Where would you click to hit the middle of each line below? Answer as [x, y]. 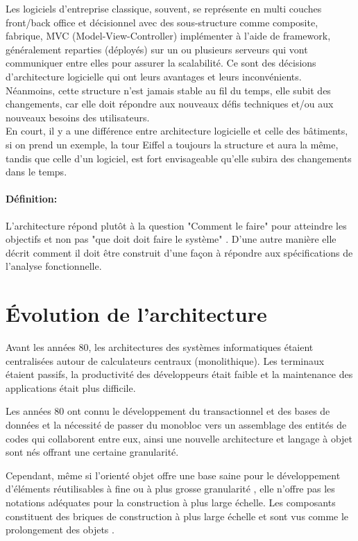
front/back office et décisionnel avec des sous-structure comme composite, [162, 22]
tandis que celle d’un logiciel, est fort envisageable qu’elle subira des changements [179, 158]
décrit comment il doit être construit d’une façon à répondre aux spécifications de [179, 252]
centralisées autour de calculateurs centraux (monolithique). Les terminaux [165, 360]
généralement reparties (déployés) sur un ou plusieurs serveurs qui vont [157, 49]
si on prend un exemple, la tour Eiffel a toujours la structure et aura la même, [172, 144]
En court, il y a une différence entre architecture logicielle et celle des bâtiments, [177, 131]
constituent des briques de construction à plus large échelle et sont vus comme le [177, 516]
